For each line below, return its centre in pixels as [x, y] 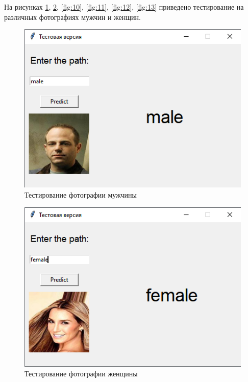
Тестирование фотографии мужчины [81, 195]
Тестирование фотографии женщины [81, 374]
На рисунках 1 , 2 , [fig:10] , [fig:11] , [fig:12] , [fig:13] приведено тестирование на [124, 7]
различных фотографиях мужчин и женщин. [72, 17]
